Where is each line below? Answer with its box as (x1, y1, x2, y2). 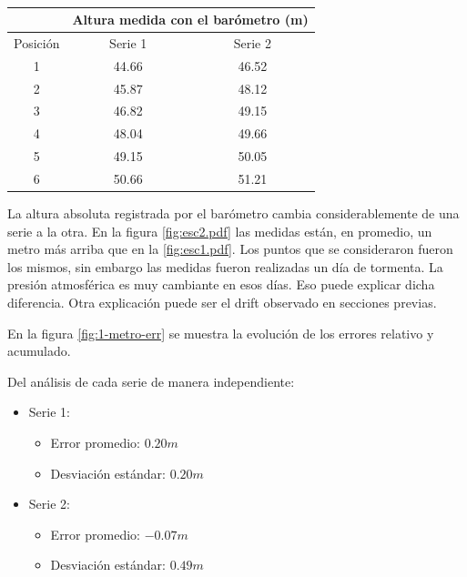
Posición (14, 33, 60, 52)
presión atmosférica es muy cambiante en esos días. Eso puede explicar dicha (7, 275, 435, 294)
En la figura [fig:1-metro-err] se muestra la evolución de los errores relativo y (7, 323, 434, 342)
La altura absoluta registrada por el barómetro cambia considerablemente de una (7, 204, 460, 222)
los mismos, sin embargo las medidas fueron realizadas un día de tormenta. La (7, 257, 443, 276)
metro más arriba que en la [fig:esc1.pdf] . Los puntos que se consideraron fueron (7, 239, 453, 258)
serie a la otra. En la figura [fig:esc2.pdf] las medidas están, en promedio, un (7, 221, 432, 240)
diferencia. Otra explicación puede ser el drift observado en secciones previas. (7, 292, 437, 311)
